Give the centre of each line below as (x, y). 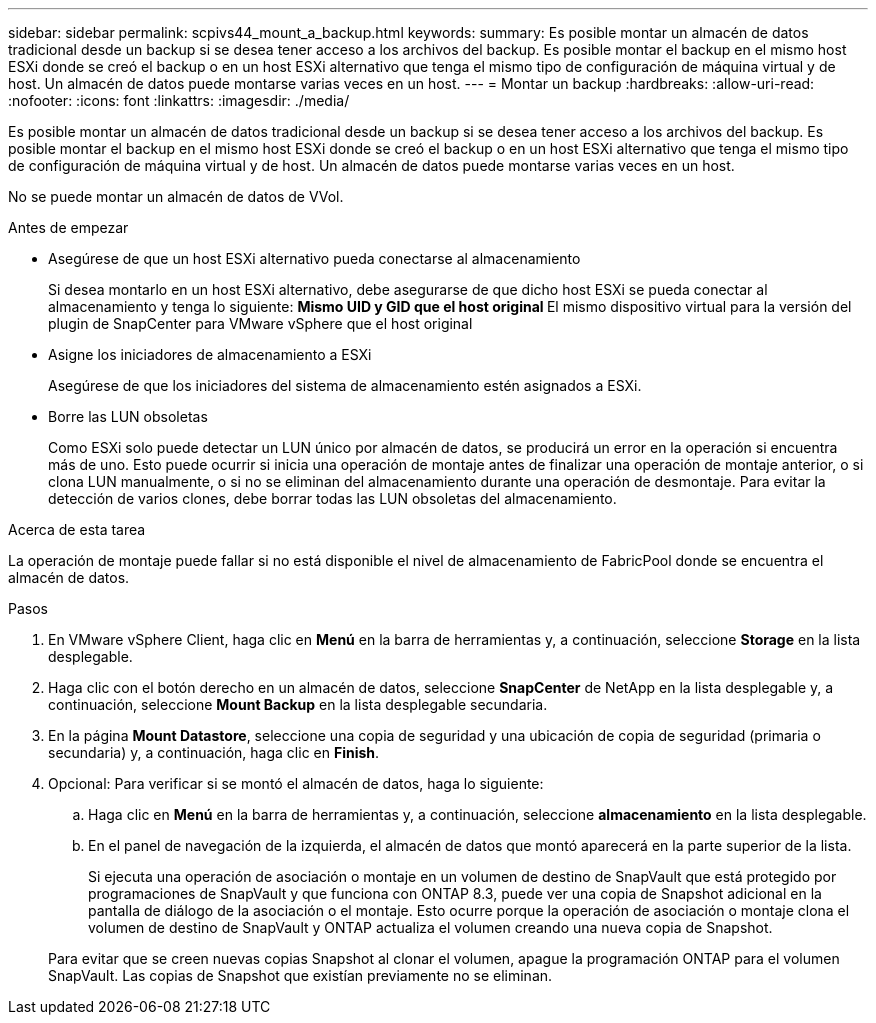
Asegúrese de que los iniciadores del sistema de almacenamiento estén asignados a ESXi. (345, 385)
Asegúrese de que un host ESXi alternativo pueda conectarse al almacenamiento (314, 258)
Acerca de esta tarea (77, 529)
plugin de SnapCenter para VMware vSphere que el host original (260, 323)
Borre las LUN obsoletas (128, 416)
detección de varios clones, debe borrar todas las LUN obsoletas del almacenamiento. (332, 498)
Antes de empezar (68, 227)
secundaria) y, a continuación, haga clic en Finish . (214, 752)
